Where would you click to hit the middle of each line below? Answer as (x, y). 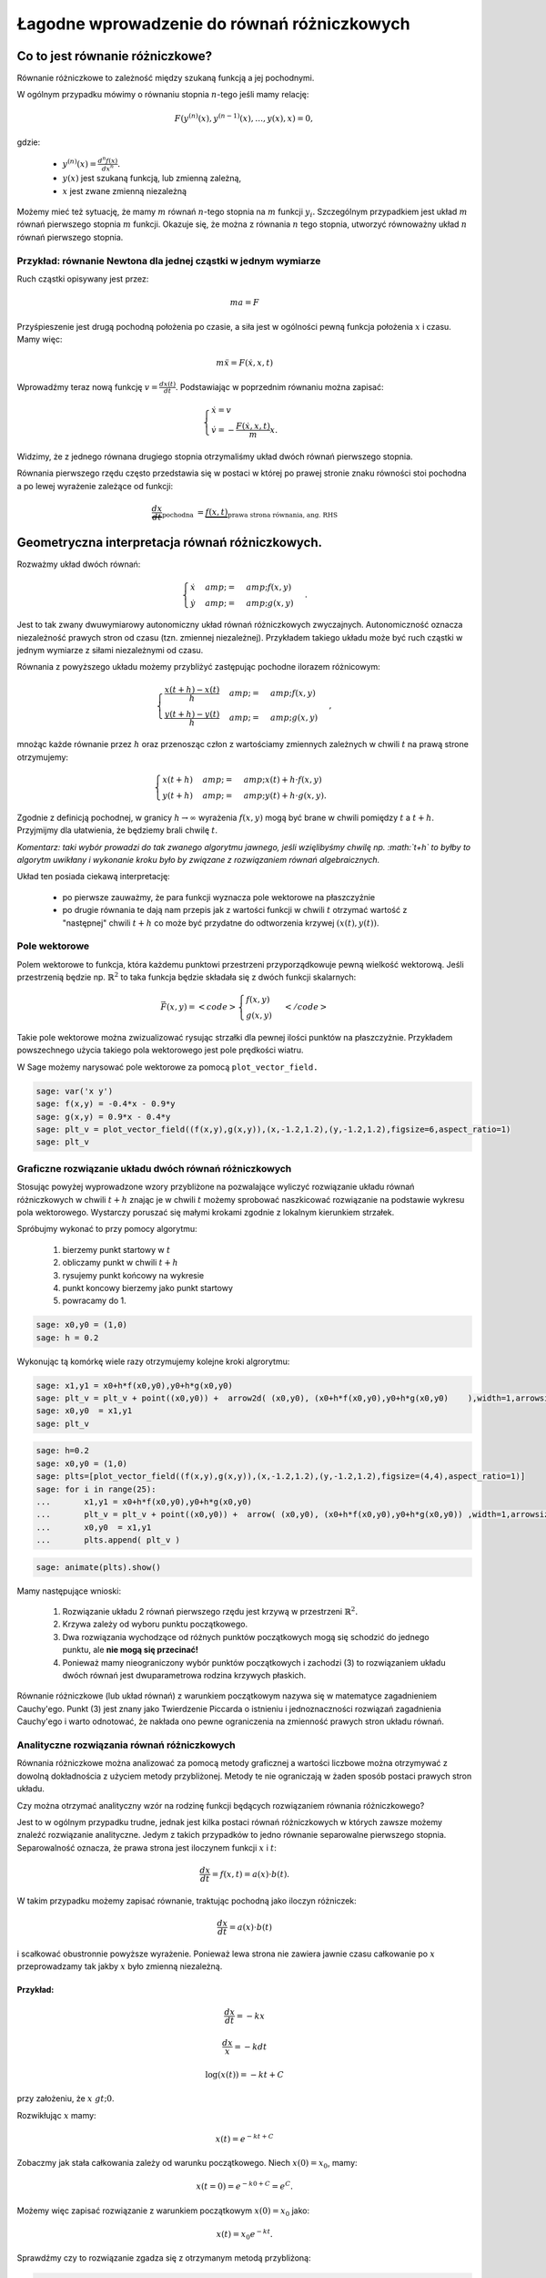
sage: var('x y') (75, 1091)
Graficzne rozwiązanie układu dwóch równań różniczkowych (154, 1168)
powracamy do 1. (94, 1301)
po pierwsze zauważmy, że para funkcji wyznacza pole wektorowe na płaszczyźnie (219, 897)
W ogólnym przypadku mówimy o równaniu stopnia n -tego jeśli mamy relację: (163, 95)
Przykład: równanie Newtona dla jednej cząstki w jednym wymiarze (169, 261)
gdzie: (29, 142)
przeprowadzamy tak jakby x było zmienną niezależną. (120, 1966)
